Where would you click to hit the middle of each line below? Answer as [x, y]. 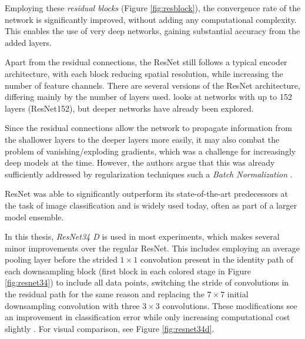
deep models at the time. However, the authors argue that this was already [140, 162]
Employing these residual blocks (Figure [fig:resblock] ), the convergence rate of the [153, 8]
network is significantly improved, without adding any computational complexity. [151, 19]
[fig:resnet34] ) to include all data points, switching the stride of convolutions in [147, 282]
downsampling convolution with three [72, 305]
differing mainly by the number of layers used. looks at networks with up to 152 [148, 97]
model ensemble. [34, 217]
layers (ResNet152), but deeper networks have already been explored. [129, 108]
